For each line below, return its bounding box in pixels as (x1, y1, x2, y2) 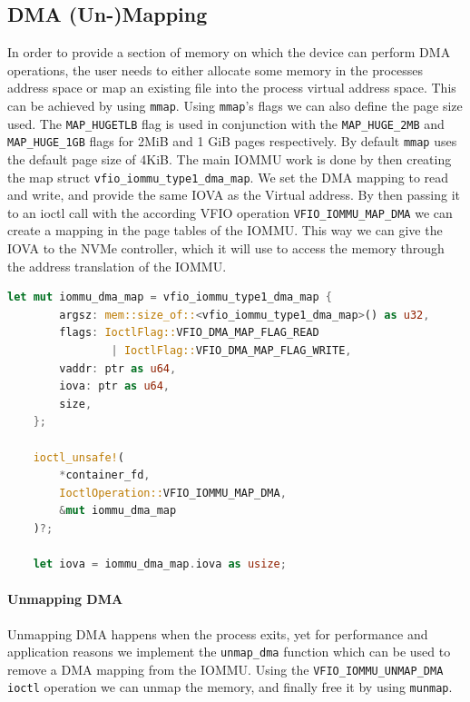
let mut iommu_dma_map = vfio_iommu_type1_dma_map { (7, 291, 333, 304)
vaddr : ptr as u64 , (59, 361, 177, 375)
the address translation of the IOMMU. (7, 256, 227, 275)
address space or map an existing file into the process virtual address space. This (7, 78, 456, 97)
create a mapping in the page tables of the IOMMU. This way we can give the (7, 221, 443, 240)
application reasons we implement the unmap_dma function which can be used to (7, 642, 451, 661)
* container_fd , (59, 469, 151, 482)
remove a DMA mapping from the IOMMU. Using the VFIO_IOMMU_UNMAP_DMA (7, 659, 444, 678)
